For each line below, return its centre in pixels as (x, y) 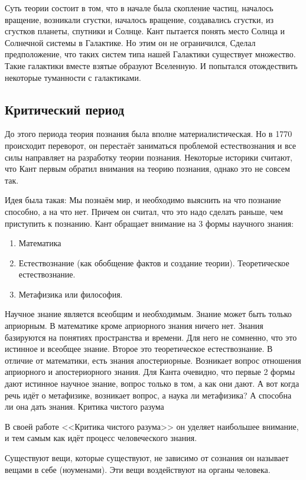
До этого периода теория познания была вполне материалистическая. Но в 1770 (149, 134)
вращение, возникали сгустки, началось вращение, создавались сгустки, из (139, 19)
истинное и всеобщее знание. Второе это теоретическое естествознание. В (139, 349)
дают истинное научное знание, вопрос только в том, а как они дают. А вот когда (152, 383)
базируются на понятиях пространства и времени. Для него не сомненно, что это (151, 337)
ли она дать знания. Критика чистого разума (84, 406)
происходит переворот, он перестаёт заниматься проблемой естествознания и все (151, 145)
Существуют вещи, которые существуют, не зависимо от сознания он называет (147, 458)
